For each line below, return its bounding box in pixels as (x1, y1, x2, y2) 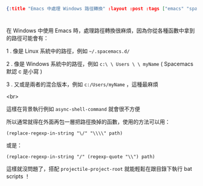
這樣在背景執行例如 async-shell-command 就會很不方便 (6, 105, 140, 113)
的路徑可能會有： (6, 35, 49, 42)
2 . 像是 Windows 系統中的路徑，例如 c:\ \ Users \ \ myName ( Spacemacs (6, 61, 193, 68)
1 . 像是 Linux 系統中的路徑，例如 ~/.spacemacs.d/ (6, 47, 130, 55)
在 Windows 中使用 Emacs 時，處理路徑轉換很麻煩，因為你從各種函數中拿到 (6, 27, 195, 35)
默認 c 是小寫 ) (6, 68, 42, 75)
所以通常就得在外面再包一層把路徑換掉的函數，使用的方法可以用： (6, 118, 170, 125)
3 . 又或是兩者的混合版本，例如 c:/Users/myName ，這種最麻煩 (6, 81, 158, 88)
